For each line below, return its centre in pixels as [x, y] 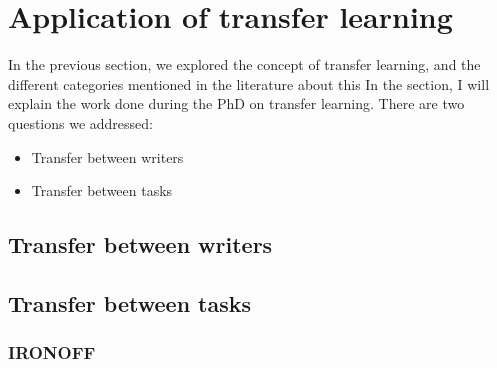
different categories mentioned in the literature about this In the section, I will [249, 83]
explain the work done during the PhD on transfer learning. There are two [236, 103]
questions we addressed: [80, 122]
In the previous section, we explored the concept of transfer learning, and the [244, 64]
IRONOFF [52, 352]
